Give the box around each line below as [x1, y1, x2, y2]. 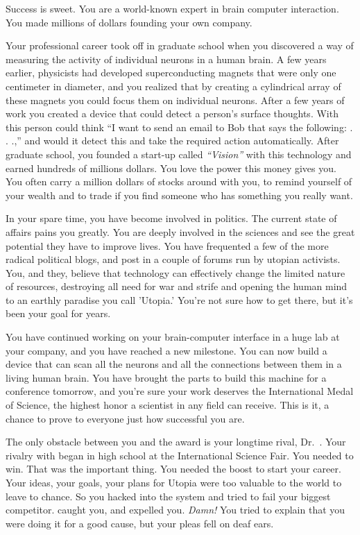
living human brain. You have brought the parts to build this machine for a [6, 370, 327, 384]
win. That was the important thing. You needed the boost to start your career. [6, 461, 341, 476]
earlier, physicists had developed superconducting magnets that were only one [6, 65, 336, 80]
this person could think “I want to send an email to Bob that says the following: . [6, 119, 353, 134]
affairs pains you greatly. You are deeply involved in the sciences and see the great [6, 224, 355, 239]
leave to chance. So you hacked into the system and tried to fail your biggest [6, 489, 331, 503]
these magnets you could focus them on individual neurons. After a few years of [6, 92, 345, 107]
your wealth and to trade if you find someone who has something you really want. [6, 187, 353, 202]
